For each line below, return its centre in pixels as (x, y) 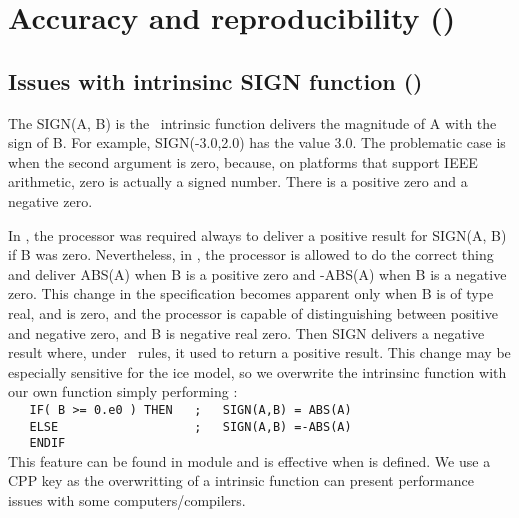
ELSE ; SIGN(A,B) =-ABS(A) (190, 426)
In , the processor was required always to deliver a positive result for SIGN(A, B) (257, 234)
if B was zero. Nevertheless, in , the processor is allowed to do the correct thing (251, 254)
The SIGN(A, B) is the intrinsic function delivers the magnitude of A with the (252, 122)
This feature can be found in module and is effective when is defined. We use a (249, 460)
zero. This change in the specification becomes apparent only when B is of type (251, 293)
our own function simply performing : (123, 391)
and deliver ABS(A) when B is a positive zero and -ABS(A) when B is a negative (257, 273)
